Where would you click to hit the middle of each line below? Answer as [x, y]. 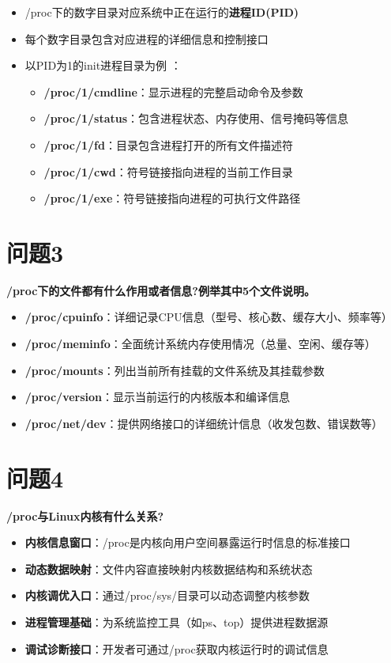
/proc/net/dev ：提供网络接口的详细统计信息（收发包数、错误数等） [204, 423]
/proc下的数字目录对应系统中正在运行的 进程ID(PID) [162, 12]
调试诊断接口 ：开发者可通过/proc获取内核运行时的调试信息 [177, 648]
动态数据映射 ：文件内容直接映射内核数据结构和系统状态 [169, 568]
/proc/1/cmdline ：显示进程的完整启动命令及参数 [173, 91]
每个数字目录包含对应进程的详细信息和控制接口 [147, 38]
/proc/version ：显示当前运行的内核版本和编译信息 [158, 397]
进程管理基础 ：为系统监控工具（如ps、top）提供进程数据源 [177, 621]
